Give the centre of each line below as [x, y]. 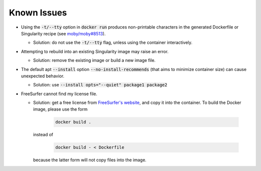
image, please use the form [60, 109]
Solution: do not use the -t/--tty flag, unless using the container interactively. [113, 43]
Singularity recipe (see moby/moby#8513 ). [63, 33]
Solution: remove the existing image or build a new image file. [94, 60]
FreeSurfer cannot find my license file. [59, 94]
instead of [43, 135]
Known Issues [38, 13]
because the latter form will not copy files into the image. [90, 160]
